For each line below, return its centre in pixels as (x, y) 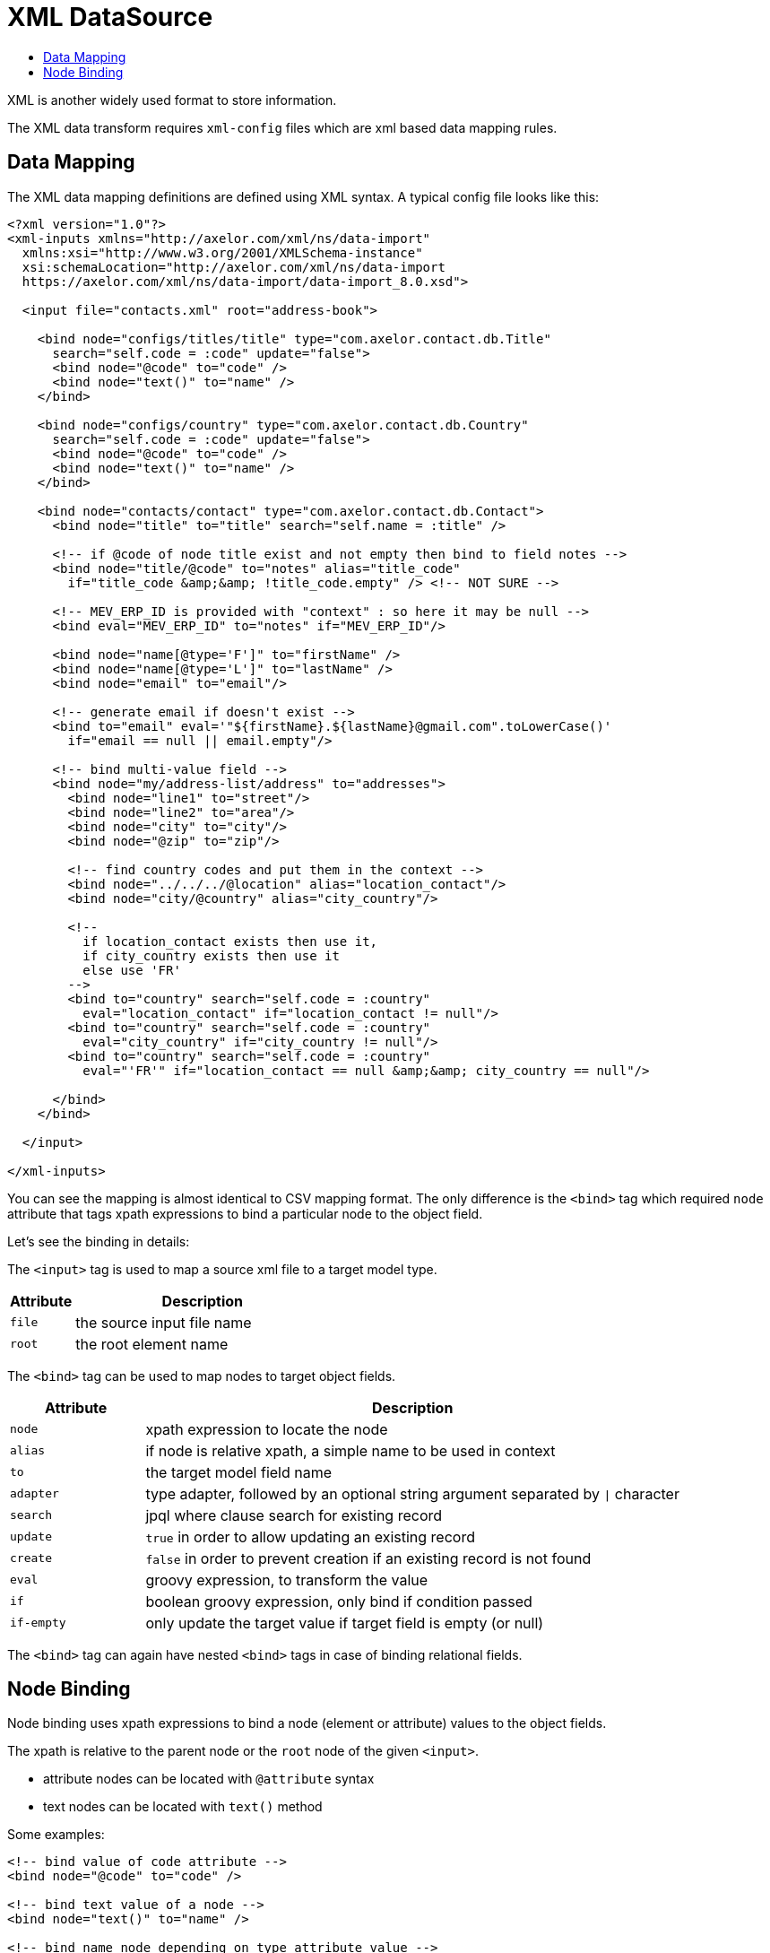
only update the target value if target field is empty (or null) (345, 1623)
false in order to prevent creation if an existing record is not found (368, 1558)
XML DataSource (110, 17)
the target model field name (239, 1472)
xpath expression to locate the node (267, 1429)
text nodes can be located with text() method (183, 1807)
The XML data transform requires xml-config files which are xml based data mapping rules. (282, 127)
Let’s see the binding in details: (99, 1241)
